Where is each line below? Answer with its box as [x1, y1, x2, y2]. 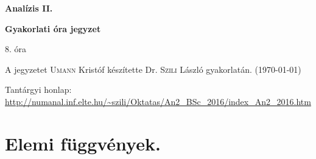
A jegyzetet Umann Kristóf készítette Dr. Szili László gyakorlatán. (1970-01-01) [5, 63, 301, 75]
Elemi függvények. [5, 130, 161, 155]
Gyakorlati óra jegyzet [5, 22, 101, 35]
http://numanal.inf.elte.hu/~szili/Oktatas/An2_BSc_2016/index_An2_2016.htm [5, 95, 311, 107]
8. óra [5, 42, 27, 55]
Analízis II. [5, 2, 53, 14]
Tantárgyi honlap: [5, 83, 72, 96]
